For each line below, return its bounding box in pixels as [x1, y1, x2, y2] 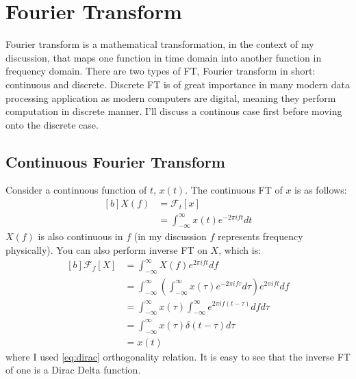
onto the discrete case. [5, 117, 99, 131]
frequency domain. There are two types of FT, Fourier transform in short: [5, 64, 316, 78]
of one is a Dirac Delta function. [5, 363, 141, 377]
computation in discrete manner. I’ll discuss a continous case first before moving [5, 104, 342, 118]
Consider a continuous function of [5, 183, 147, 197]
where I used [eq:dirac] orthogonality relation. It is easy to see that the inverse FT [5, 349, 351, 363]
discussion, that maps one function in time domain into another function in [5, 50, 322, 64]
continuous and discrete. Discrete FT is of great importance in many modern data [5, 77, 350, 91]
